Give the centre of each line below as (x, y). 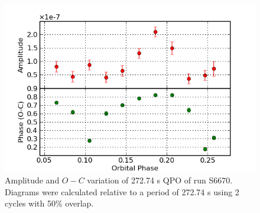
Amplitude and (32, 180)
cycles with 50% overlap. (49, 203)
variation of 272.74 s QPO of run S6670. (160, 180)
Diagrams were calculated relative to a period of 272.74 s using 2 (122, 191)
